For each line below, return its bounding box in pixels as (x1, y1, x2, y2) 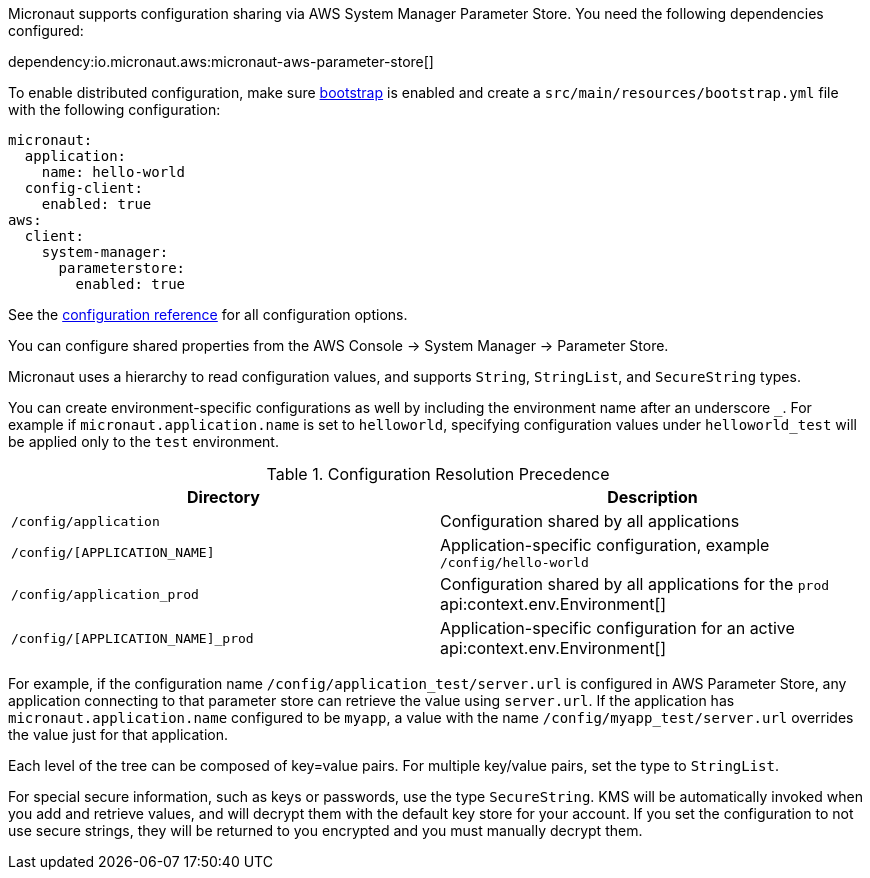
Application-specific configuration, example (440, 535, 770, 555)
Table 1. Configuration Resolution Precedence (266, 464, 610, 484)
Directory (187, 487, 260, 507)
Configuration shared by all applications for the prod (440, 574, 830, 594)
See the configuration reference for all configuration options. (8, 306, 408, 323)
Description (607, 487, 698, 507)
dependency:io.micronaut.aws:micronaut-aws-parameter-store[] (8, 53, 434, 70)
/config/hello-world (440, 555, 589, 570)
